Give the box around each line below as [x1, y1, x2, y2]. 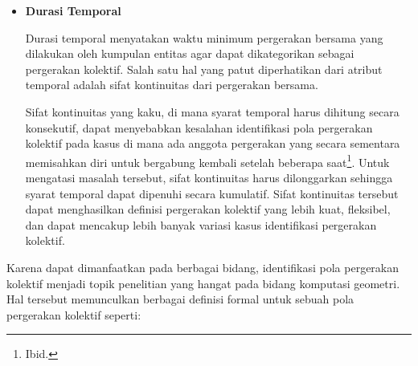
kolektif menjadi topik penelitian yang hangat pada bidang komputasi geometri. [6, 274, 400, 291]
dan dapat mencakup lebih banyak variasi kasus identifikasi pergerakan [25, 216, 377, 233]
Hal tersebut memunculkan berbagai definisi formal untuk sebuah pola [6, 291, 354, 307]
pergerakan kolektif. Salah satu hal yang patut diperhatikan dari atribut [25, 60, 383, 77]
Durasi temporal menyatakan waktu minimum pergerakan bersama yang [25, 29, 383, 46]
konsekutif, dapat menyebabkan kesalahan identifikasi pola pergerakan [25, 119, 373, 136]
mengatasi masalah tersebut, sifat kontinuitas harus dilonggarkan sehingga [25, 169, 393, 185]
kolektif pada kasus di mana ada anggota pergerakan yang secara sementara [25, 135, 400, 152]
